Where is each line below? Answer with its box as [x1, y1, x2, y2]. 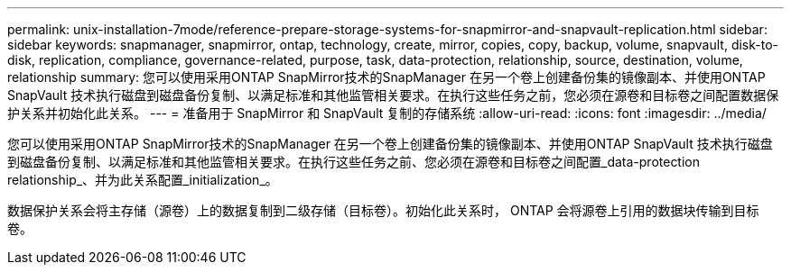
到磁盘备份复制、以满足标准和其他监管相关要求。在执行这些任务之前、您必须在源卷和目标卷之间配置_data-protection [7, 154, 701, 169]
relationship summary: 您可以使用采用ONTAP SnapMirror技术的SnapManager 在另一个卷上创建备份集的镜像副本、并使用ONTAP [7, 69, 766, 85]
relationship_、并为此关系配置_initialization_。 [7, 172, 278, 187]
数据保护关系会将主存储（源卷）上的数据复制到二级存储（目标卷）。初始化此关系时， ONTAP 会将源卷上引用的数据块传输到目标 [7, 203, 759, 218]
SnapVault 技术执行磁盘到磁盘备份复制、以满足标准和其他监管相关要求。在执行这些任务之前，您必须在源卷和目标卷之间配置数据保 [7, 87, 779, 103]
